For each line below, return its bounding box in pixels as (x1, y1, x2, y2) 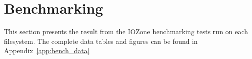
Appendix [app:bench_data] (4, 45, 90, 56)
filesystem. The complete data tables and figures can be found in (4, 36, 198, 46)
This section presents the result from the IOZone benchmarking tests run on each (4, 26, 248, 37)
